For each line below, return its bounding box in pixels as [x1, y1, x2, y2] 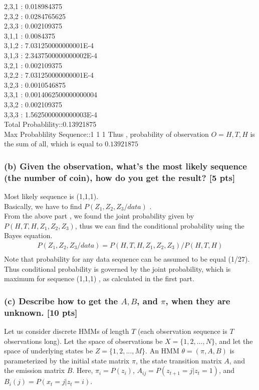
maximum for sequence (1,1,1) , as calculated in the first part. [4, 273, 194, 284]
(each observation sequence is [137, 326, 227, 336]
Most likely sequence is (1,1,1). [4, 191, 99, 202]
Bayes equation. [4, 230, 53, 241]
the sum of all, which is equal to [4, 138, 103, 149]
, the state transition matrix [135, 355, 222, 365]
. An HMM [145, 345, 179, 356]
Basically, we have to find [4, 201, 82, 211]
